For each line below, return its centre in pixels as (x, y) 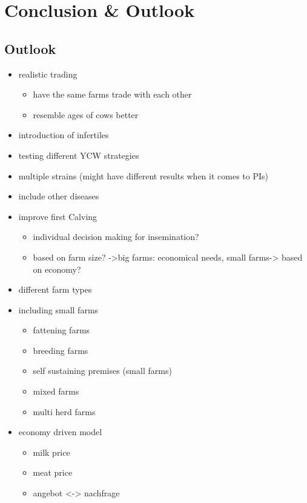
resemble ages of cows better (86, 114)
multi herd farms (64, 411)
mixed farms (56, 391)
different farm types (55, 289)
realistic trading (48, 74)
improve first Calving (58, 216)
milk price (51, 452)
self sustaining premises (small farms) (102, 371)
